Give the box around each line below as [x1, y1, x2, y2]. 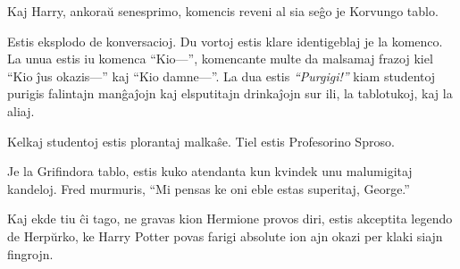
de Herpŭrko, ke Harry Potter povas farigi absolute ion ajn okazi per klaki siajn [7, 226, 443, 245]
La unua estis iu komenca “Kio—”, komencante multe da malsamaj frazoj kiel [7, 49, 433, 68]
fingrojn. [7, 244, 54, 263]
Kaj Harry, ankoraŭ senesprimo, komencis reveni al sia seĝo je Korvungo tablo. [7, 2, 439, 20]
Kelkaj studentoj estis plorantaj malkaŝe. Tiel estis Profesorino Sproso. [7, 131, 395, 150]
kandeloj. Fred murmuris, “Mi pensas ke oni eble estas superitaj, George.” [7, 179, 410, 198]
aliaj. [7, 101, 35, 120]
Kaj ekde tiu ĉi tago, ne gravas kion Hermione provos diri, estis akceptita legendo [7, 209, 453, 228]
